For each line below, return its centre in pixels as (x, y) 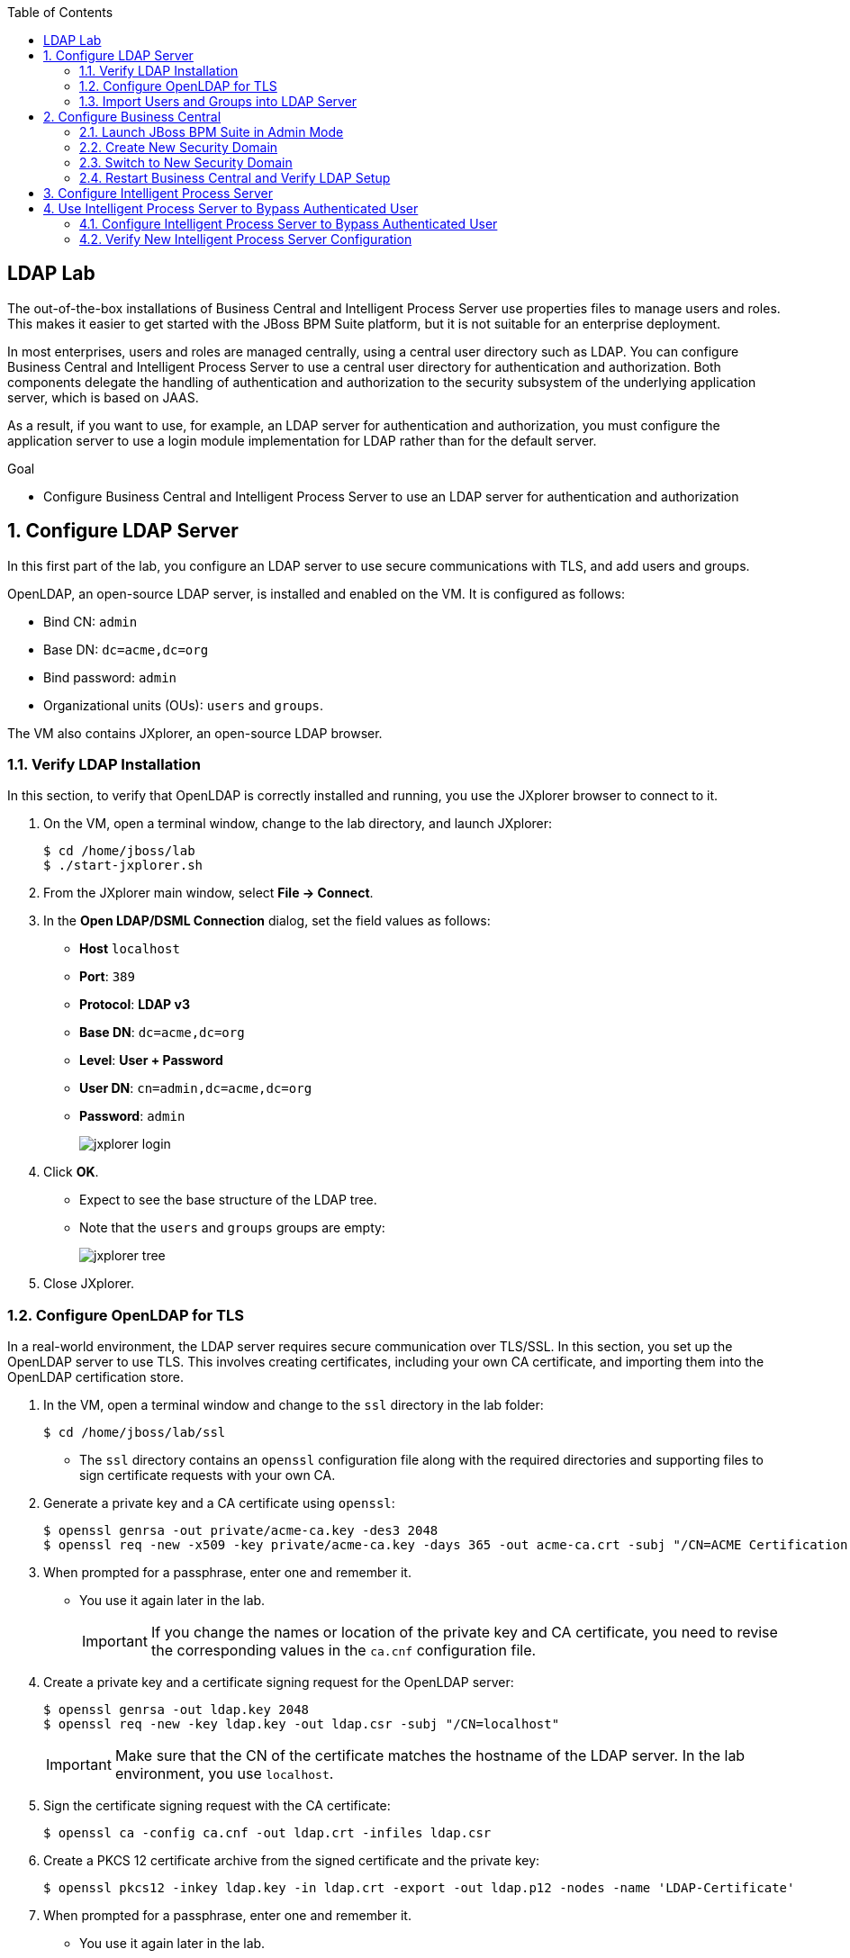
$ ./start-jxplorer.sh (123, 866)
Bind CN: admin (90, 621)
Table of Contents (60, 12)
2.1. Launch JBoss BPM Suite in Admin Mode (212, 132)
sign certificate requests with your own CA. (208, 1475)
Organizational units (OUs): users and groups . (184, 705)
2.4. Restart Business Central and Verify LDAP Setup (235, 178)
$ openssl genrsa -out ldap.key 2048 (176, 1710)
